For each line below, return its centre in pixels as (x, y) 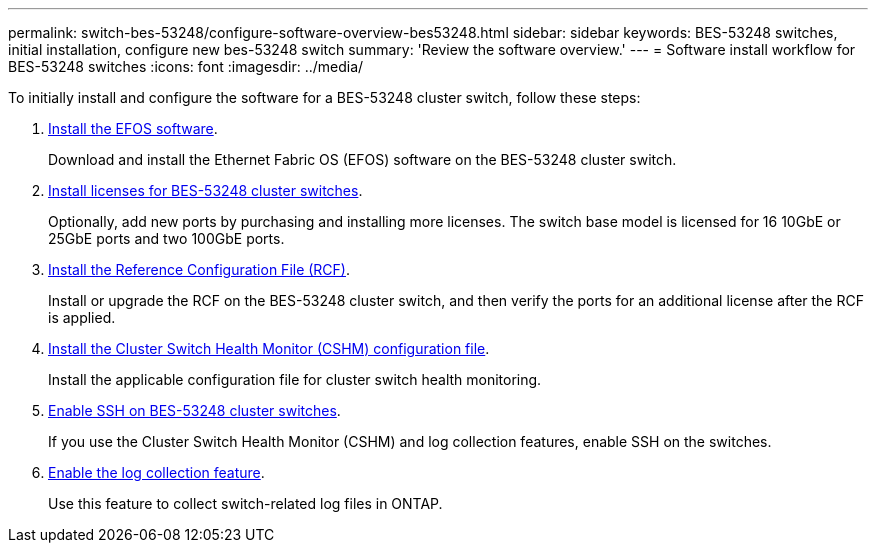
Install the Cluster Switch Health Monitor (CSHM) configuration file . (269, 348)
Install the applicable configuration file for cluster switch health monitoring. (295, 379)
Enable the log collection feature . (156, 472)
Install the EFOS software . (133, 128)
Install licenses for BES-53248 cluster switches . (205, 190)
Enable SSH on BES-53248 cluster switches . (194, 410)
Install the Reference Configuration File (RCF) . (199, 269)
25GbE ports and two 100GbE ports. (166, 238)
